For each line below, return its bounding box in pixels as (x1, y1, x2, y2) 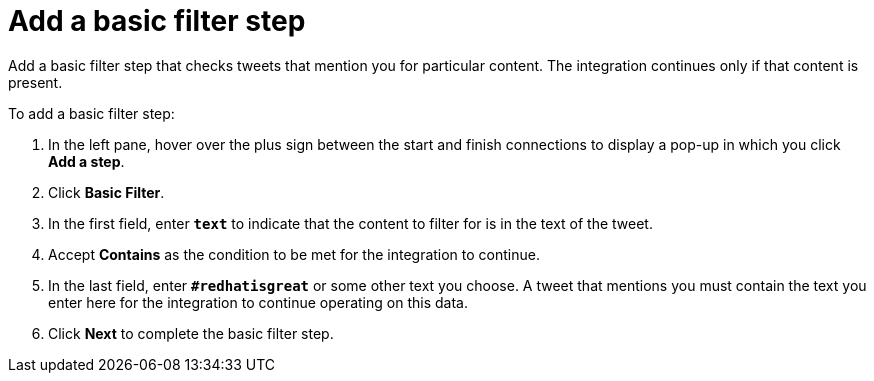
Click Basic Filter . (48, 183, 165, 201)
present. (8, 73, 63, 91)
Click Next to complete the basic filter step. (48, 324, 334, 342)
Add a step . (48, 152, 125, 170)
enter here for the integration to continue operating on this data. (48, 293, 468, 311)
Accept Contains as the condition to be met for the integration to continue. (48, 245, 540, 263)
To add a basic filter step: (8, 104, 175, 122)
